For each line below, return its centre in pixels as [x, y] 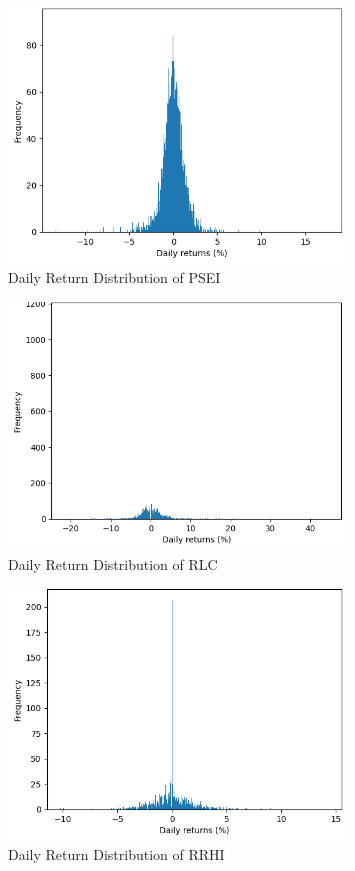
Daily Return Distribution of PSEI [114, 277]
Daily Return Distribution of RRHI [116, 854]
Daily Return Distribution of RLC [113, 563]
